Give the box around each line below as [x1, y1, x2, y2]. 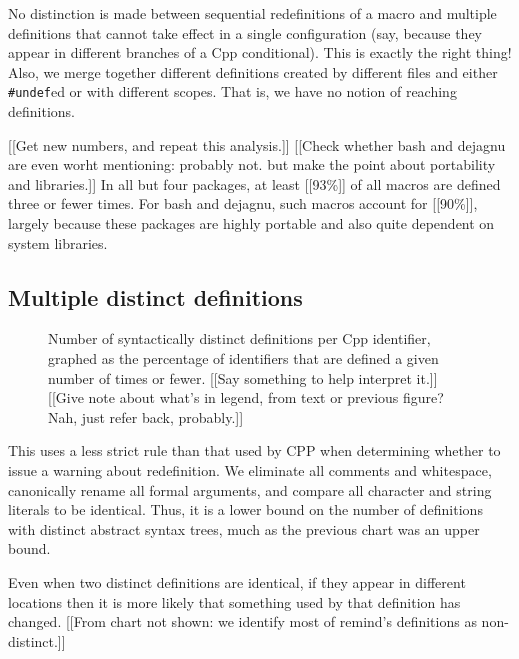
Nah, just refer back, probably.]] [48, 406, 244, 427]
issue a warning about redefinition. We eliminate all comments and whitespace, [8, 459, 492, 480]
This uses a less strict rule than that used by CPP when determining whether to [8, 440, 501, 461]
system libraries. [8, 232, 108, 253]
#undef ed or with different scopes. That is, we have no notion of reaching [8, 81, 457, 102]
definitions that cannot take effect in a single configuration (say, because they [8, 22, 483, 43]
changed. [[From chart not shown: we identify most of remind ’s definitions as [8, 611, 477, 632]
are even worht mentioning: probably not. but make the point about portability [8, 154, 496, 175]
